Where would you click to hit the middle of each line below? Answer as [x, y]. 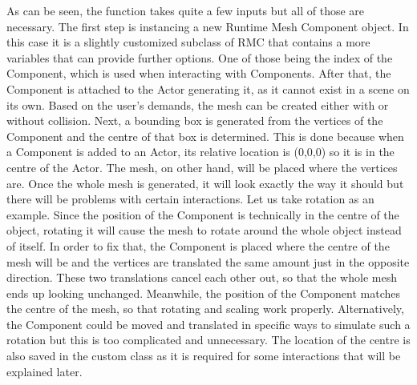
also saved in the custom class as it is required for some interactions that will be [204, 356]
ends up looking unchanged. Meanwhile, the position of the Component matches [204, 293]
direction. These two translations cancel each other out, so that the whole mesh [202, 277]
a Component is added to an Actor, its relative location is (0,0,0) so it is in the [200, 152]
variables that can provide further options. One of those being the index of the [200, 57]
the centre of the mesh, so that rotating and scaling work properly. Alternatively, [205, 309]
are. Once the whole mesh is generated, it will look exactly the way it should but [205, 183]
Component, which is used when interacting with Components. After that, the [199, 73]
